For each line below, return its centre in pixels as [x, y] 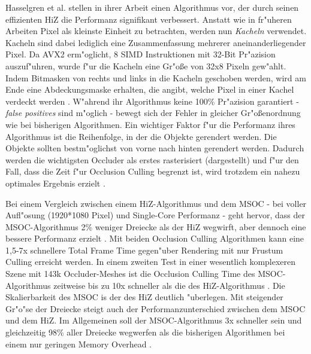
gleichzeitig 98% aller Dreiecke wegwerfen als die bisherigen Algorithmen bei [145, 332]
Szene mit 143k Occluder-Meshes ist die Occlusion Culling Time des [130, 274]
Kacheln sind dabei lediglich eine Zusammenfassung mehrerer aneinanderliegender [156, 42]
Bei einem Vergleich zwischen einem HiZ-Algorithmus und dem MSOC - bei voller [156, 203]
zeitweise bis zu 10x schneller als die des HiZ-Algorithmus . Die [169, 285]
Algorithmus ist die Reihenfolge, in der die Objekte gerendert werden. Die [141, 136]
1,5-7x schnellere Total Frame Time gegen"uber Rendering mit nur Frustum [144, 250]
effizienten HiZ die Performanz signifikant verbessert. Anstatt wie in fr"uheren [149, 19]
